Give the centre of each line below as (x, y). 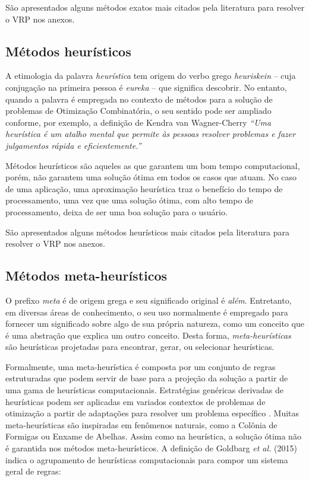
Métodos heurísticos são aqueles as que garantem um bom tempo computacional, (153, 165)
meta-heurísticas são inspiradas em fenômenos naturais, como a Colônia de (141, 424)
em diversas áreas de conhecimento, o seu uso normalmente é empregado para (147, 312)
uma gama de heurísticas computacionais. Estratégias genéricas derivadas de (144, 390)
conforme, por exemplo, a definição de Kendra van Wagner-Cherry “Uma (138, 122)
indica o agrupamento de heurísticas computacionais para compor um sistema (147, 459)
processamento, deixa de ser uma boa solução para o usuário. (116, 211)
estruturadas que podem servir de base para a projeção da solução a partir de (147, 378)
